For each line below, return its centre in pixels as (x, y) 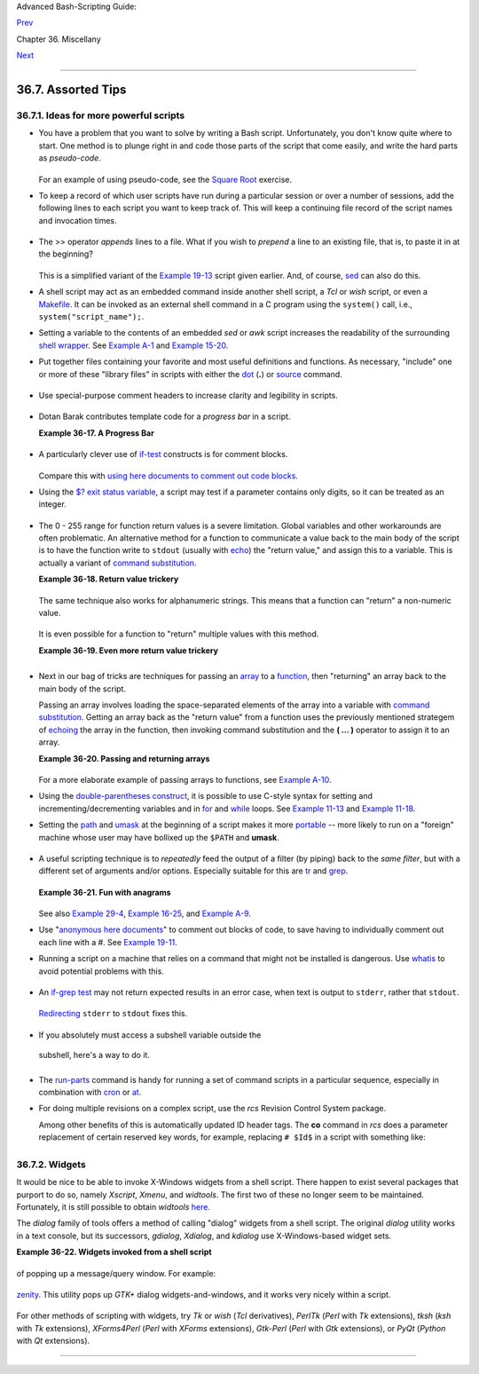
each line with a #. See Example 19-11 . (108, 942)
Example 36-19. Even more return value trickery (129, 650)
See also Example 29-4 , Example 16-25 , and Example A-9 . (145, 913)
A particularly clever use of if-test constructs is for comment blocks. (163, 454)
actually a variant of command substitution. (118, 563)
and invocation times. (78, 220)
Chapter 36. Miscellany (59, 39)
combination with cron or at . (90, 1092)
